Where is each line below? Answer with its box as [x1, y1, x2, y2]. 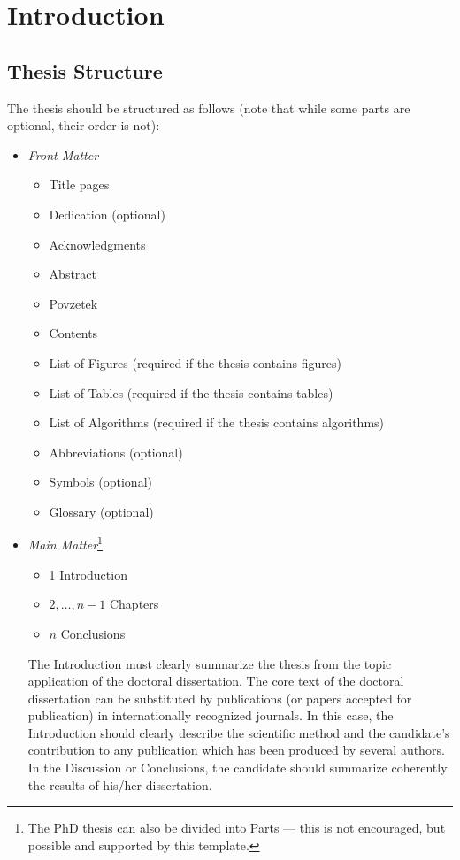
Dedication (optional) [49, 204, 165, 223]
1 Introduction [49, 564, 127, 583]
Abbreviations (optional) [49, 442, 183, 461]
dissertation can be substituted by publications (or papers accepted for [27, 688, 412, 707]
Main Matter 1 [27, 533, 103, 554]
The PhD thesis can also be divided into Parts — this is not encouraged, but [27, 818, 446, 837]
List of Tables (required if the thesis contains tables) [49, 383, 333, 402]
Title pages [49, 175, 110, 194]
